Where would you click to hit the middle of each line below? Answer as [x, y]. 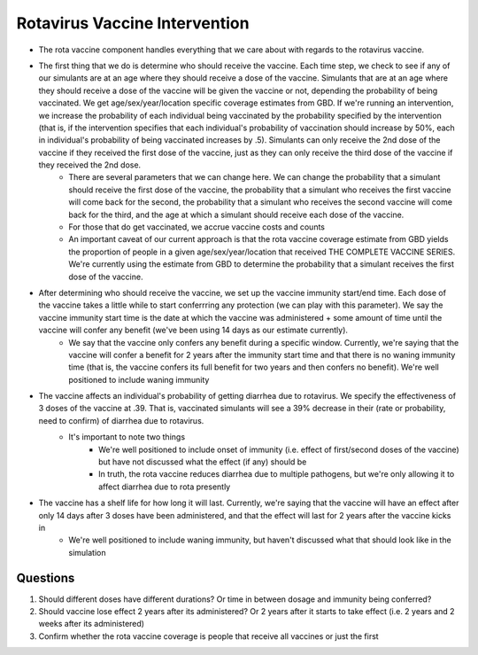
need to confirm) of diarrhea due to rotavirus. [121, 420]
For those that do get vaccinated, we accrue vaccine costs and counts [197, 227]
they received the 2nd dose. [90, 165]
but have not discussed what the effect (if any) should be [203, 462]
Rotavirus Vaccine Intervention [133, 23]
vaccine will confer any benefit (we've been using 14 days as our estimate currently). [193, 330]
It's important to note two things [127, 437]
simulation [87, 552]
